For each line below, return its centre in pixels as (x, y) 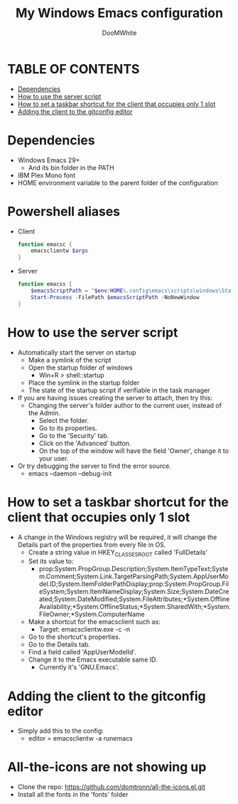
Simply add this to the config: (61, 731)
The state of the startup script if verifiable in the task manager (119, 390)
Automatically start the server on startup (77, 352)
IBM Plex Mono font (47, 175)
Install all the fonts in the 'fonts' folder (73, 795)
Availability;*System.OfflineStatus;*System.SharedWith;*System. (135, 607)
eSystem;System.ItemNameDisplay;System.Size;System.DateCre (134, 592)
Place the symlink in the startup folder (84, 382)
